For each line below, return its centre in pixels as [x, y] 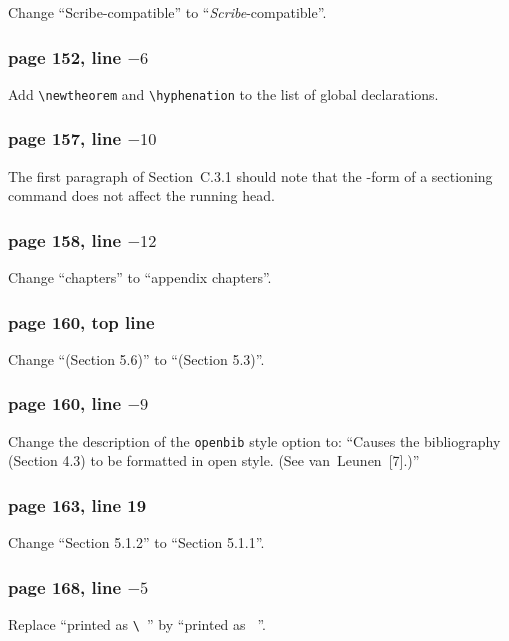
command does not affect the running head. [141, 195]
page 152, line [65, 56]
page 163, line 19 [77, 504]
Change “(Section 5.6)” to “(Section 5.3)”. [136, 358]
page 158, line [65, 239]
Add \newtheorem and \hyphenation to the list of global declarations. [223, 93]
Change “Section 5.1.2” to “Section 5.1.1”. [136, 542]
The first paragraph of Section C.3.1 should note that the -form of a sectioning [250, 175]
